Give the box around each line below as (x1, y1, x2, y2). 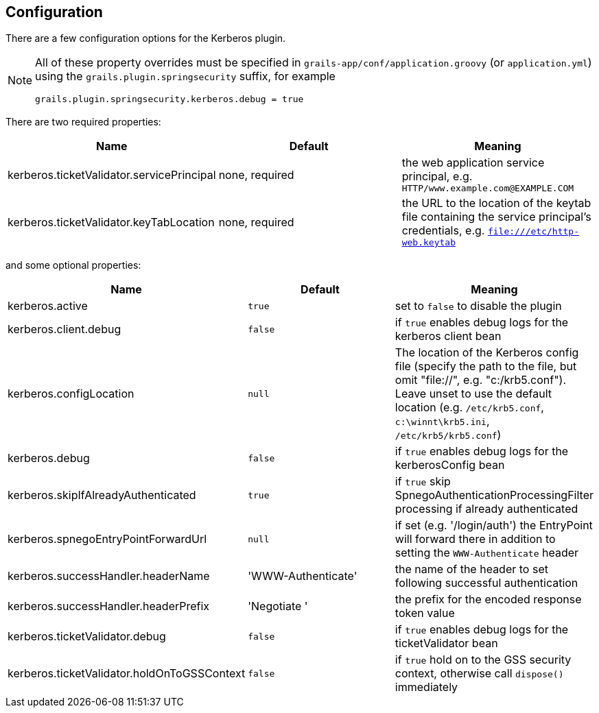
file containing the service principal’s (401, 210, 591, 224)
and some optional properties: (5, 259, 141, 271)
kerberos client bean (395, 329, 502, 343)
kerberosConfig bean (395, 458, 505, 472)
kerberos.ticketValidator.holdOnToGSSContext (8, 666, 246, 681)
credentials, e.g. (401, 223, 485, 238)
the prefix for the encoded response (395, 592, 582, 607)
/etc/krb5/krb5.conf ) (395, 428, 502, 442)
